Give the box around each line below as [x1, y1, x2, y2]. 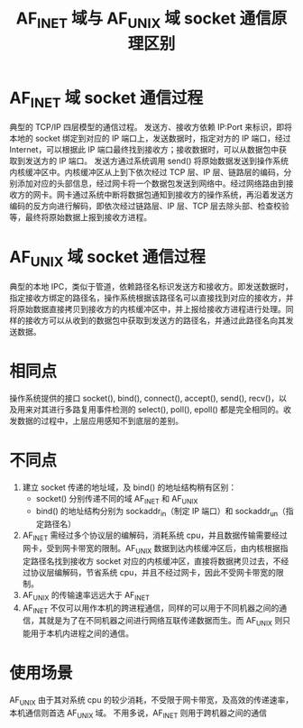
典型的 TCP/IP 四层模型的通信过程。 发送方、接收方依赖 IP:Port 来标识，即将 [9, 122, 293, 133]
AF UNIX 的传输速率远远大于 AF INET [22, 589, 151, 603]
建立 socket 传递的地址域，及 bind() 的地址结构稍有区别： [22, 482, 237, 493]
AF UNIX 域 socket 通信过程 [9, 247, 206, 271]
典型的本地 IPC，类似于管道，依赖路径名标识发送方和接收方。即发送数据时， [9, 281, 293, 291]
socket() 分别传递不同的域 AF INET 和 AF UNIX [35, 493, 198, 506]
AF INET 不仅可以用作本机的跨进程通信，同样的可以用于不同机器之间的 [22, 602, 280, 615]
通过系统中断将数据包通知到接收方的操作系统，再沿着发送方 [71, 189, 294, 200]
